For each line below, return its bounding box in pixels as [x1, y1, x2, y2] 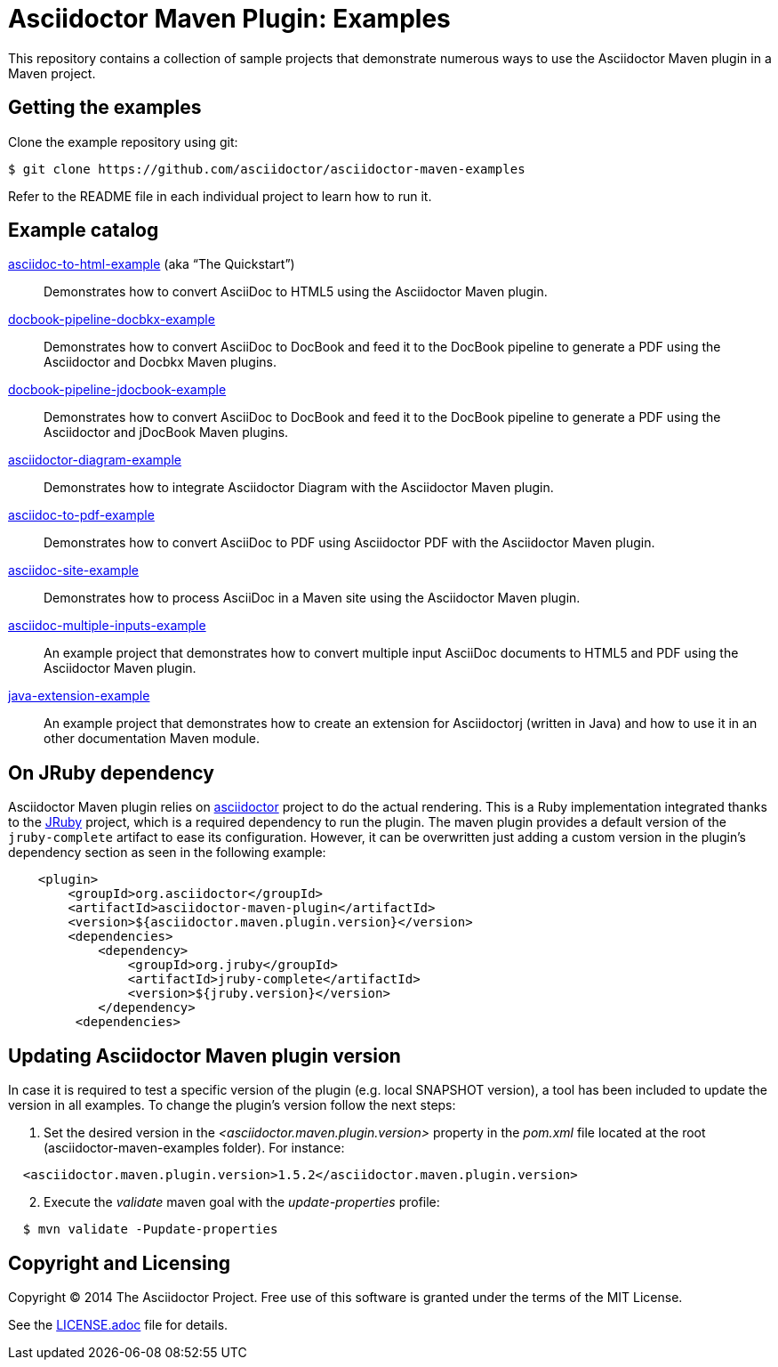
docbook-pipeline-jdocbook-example [8, 382, 227, 398]
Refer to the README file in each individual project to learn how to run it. [8, 188, 432, 204]
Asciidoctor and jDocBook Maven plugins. [44, 425, 289, 441]
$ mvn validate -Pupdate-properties [22, 1222, 278, 1237]
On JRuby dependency [8, 761, 214, 784]
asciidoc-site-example [8, 562, 139, 578]
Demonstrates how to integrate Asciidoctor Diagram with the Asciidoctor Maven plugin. [44, 480, 554, 496]
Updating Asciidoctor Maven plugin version [8, 1044, 401, 1067]
